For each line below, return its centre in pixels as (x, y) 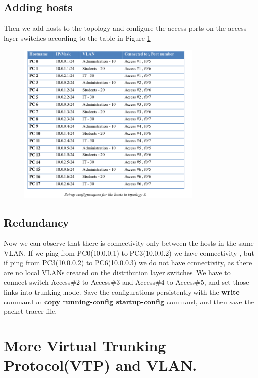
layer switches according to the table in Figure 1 (77, 38)
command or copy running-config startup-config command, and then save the (129, 301)
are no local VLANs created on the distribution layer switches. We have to (117, 272)
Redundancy (37, 222)
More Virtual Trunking (85, 345)
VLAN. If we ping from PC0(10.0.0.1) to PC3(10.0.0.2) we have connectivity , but (129, 253)
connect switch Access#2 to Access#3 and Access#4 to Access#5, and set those (127, 282)
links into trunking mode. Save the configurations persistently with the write (122, 292)
